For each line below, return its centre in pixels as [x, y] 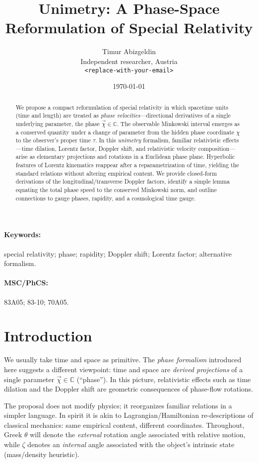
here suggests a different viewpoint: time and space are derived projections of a [124, 369]
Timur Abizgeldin [129, 51]
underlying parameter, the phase [58, 123]
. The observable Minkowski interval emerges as [178, 123]
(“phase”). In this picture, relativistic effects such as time [164, 379]
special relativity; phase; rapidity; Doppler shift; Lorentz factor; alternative [118, 253]
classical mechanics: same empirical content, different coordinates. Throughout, [124, 425]
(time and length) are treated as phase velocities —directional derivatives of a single [123, 115]
